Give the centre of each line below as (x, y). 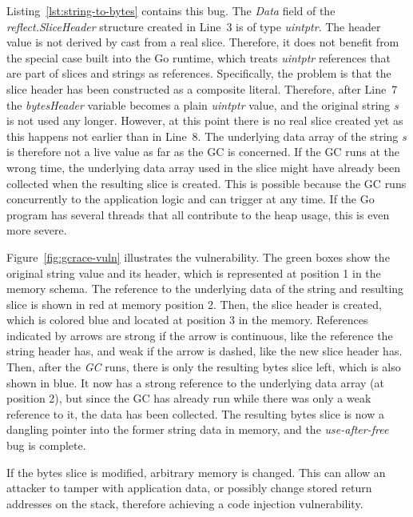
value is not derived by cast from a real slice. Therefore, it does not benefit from (203, 42)
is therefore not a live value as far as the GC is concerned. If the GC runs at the (203, 152)
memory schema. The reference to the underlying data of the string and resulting (205, 289)
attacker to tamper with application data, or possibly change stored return (189, 488)
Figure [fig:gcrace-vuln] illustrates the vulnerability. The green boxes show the (198, 256)
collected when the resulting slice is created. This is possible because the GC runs (206, 183)
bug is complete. (46, 445)
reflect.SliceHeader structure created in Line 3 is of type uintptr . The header (194, 26)
